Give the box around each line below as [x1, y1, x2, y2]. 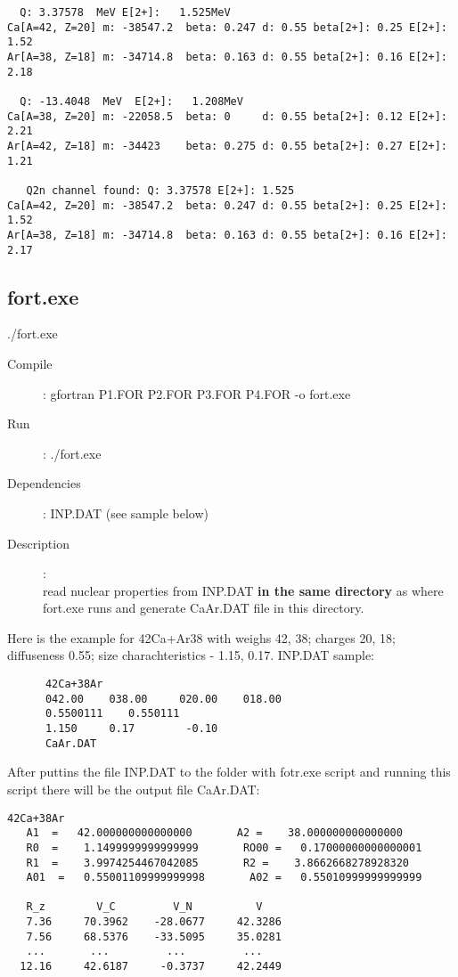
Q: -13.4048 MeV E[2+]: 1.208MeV [20, 94, 243, 108]
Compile [7, 354, 53, 372]
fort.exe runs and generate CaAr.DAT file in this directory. [43, 598, 364, 617]
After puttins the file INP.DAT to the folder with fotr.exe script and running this [7, 762, 451, 781]
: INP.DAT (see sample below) [43, 503, 209, 522]
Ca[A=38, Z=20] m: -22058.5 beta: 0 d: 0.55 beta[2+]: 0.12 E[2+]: [7, 110, 447, 123]
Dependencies [7, 474, 81, 493]
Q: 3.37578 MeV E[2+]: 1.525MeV [20, 6, 231, 19]
